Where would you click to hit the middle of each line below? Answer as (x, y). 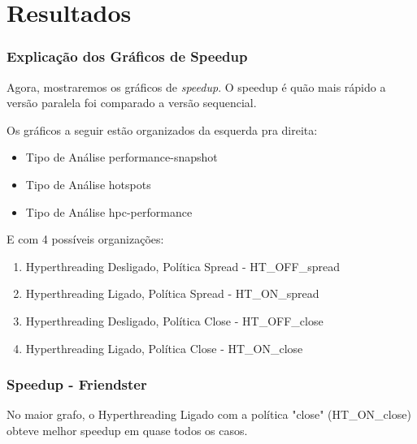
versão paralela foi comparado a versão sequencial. (132, 103)
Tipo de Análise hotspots (88, 184)
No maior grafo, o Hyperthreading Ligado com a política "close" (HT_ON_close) (209, 414)
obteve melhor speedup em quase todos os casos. (127, 430)
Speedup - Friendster (77, 384)
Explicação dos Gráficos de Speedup (127, 56)
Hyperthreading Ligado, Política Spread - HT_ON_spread (172, 293)
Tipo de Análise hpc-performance (109, 211)
